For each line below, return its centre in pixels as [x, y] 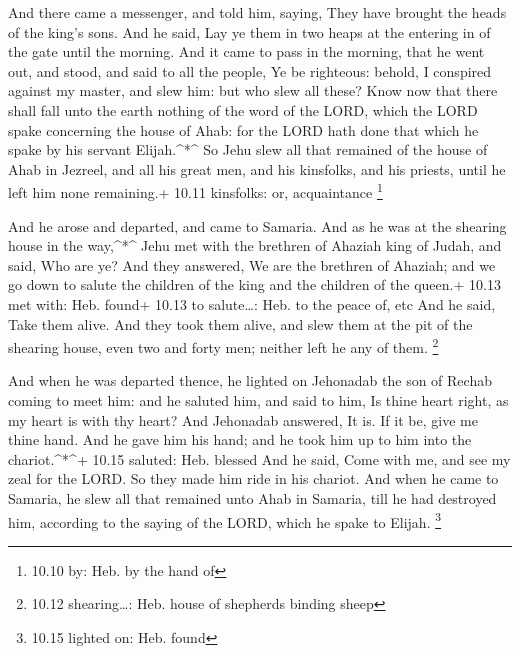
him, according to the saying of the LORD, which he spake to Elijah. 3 [225, 520]
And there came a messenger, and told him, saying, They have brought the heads [257, 12]
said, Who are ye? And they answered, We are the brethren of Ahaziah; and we [252, 264]
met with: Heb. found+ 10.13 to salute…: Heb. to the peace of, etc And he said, [252, 303]
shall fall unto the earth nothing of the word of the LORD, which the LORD [243, 109]
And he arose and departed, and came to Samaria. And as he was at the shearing [257, 225]
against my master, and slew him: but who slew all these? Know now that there [253, 90]
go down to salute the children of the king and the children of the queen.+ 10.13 [254, 284]
